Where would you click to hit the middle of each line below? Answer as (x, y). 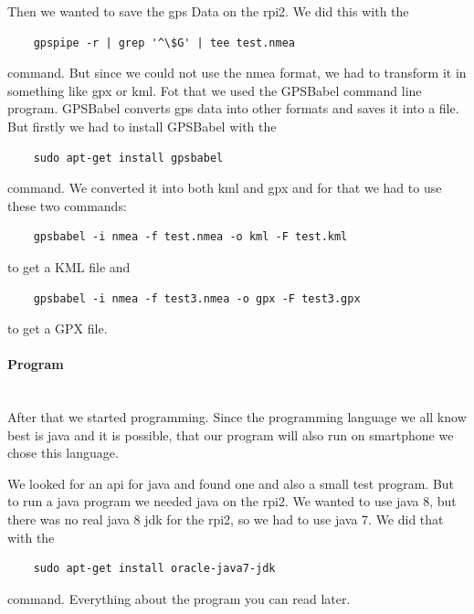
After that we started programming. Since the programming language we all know (237, 417)
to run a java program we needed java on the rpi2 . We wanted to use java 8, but (232, 501)
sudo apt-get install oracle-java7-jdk (154, 569)
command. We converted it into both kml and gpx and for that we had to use (225, 188)
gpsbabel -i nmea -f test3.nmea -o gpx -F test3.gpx (197, 298)
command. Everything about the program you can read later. (179, 598)
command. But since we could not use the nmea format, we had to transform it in (237, 73)
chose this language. (63, 453)
